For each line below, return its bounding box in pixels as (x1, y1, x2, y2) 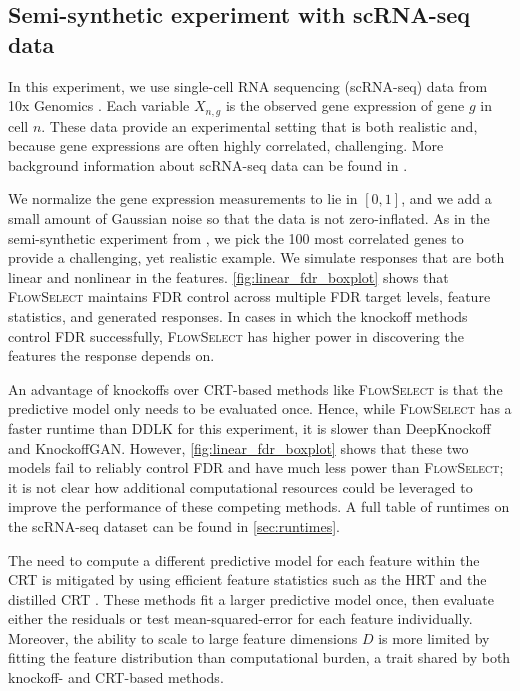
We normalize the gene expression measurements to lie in (8, 188, 358, 209)
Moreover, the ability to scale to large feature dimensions (8, 627, 358, 648)
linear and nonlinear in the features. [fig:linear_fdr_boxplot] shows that (8, 266, 449, 287)
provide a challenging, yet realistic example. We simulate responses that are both (8, 247, 505, 268)
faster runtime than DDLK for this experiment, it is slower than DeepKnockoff (8, 417, 491, 438)
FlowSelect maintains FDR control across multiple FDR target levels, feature (8, 286, 491, 307)
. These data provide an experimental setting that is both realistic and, (41, 115, 478, 136)
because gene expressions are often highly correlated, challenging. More (8, 135, 444, 156)
